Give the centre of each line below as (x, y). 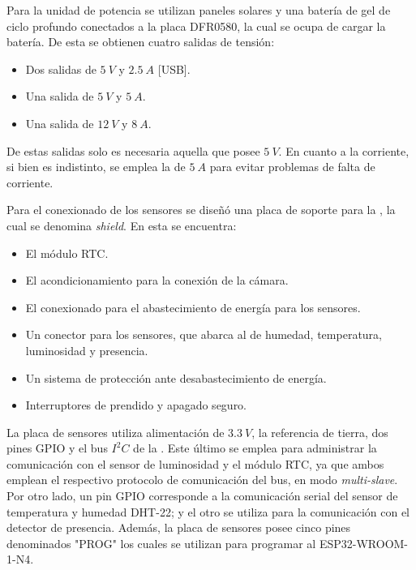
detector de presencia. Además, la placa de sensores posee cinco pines (179, 527)
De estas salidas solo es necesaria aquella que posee (133, 150)
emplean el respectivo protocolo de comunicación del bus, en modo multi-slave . (202, 480)
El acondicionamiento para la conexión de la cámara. (157, 280)
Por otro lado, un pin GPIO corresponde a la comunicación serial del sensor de (202, 496)
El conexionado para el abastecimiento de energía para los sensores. (193, 307)
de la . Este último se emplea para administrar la (255, 448)
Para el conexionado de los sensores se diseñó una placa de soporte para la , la (201, 210)
